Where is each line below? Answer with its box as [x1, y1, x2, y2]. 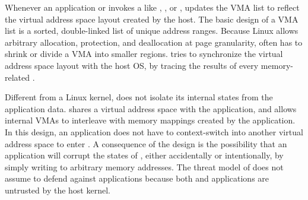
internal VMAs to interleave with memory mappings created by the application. [5, 114, 296, 126]
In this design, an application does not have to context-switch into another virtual [5, 125, 303, 138]
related [5, 71, 30, 83]
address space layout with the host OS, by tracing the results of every [5, 59, 259, 71]
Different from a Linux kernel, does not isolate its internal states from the [5, 91, 273, 103]
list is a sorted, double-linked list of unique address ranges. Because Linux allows [5, 24, 299, 37]
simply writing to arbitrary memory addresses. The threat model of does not [5, 160, 284, 173]
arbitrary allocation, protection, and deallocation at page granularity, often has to [5, 36, 303, 48]
